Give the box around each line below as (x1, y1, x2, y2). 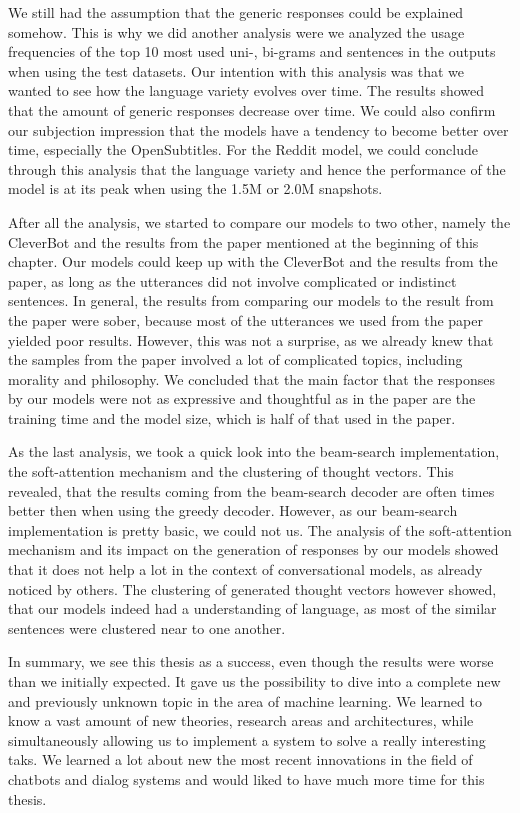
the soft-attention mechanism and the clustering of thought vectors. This (8, 461, 454, 482)
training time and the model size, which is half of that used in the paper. (8, 407, 456, 428)
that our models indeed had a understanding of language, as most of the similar (8, 598, 497, 619)
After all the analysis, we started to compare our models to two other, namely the (8, 211, 511, 232)
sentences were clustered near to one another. (8, 617, 286, 638)
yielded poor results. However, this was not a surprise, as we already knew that (8, 329, 494, 350)
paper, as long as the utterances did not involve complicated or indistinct (8, 270, 457, 291)
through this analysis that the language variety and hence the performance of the (8, 158, 506, 179)
